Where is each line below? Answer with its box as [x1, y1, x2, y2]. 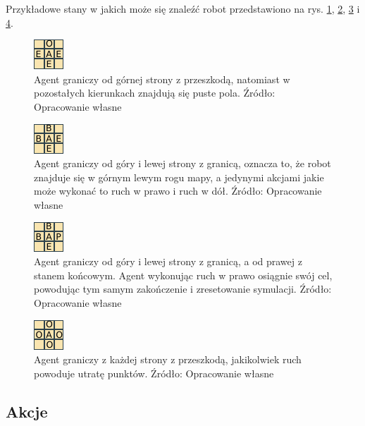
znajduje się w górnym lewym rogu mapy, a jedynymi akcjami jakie [34, 169, 324, 184]
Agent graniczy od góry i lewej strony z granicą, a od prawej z [34, 254, 302, 269]
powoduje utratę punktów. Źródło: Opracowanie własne [34, 365, 274, 380]
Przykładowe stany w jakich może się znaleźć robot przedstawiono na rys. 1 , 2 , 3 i [6, 1, 360, 16]
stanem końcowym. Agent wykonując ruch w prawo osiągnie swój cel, [34, 267, 333, 282]
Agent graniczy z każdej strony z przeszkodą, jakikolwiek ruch [34, 352, 302, 367]
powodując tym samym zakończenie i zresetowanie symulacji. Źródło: [34, 281, 332, 296]
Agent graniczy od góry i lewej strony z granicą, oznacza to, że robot [34, 156, 331, 171]
